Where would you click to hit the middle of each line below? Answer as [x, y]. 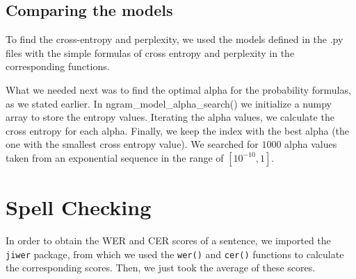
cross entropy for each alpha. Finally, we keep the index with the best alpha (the [178, 130]
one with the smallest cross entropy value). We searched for [132, 144]
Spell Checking [79, 207]
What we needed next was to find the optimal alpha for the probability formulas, [178, 89]
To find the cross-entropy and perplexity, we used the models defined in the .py [175, 39]
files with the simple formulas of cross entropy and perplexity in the [150, 52]
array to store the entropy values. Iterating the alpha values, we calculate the [170, 117]
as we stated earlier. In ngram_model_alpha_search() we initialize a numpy [169, 103]
